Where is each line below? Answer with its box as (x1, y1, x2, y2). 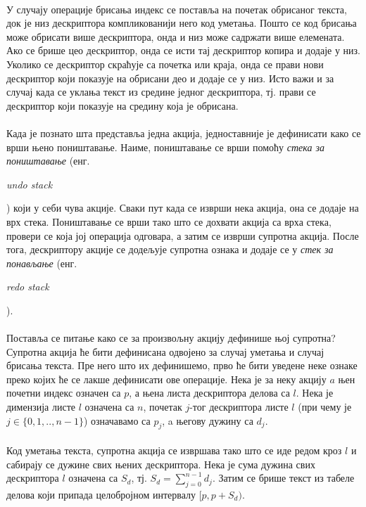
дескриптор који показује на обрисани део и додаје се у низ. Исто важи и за (6, 70, 334, 85)
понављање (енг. (6, 255, 77, 270)
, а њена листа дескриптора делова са (129, 385, 290, 400)
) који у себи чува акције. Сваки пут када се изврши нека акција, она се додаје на (6, 200, 359, 215)
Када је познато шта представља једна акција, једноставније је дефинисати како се (6, 125, 361, 140)
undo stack (6, 177, 53, 191)
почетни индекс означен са (6, 385, 121, 400)
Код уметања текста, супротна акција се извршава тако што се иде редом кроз (6, 443, 342, 458)
